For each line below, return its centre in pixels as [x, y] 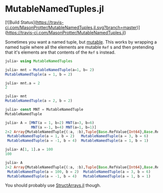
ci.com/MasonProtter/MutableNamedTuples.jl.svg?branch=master [71, 27]
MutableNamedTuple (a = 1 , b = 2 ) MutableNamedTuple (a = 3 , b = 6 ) [78, 136]
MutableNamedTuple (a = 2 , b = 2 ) [39, 101]
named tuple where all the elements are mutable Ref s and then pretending [80, 47]
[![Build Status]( [21, 22]
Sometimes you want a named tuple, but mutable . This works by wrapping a [81, 42]
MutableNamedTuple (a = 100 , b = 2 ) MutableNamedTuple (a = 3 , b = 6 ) [79, 172]
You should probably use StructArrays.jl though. [53, 185]
